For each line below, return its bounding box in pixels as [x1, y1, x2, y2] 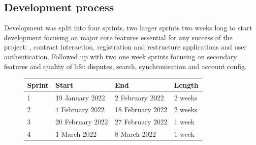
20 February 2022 [55, 117, 108, 127]
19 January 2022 [55, 92, 105, 102]
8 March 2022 [115, 129, 156, 139]
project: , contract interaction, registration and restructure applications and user [4, 42, 247, 52]
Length [174, 79, 198, 90]
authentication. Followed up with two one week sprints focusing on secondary [4, 51, 237, 61]
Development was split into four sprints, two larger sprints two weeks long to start [4, 23, 252, 33]
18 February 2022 [115, 104, 167, 115]
